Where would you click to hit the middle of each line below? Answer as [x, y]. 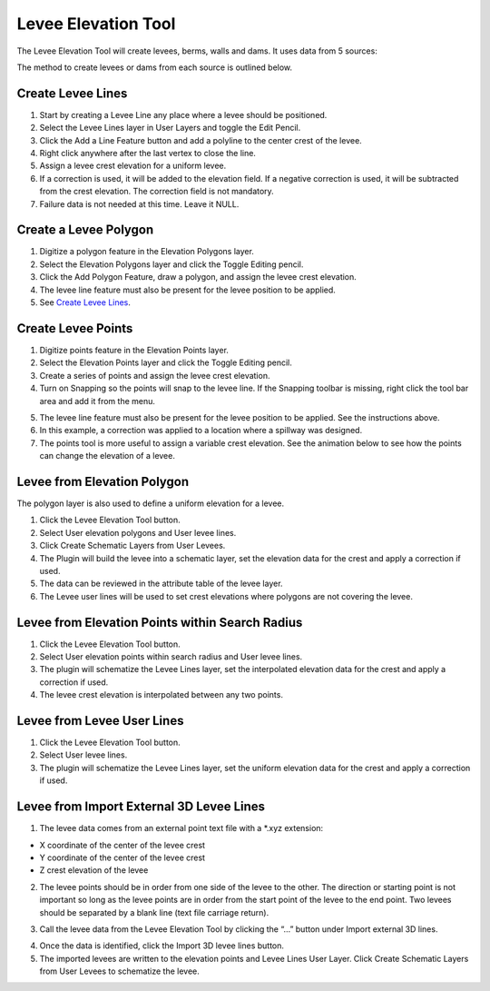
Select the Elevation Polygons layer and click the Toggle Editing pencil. [171, 264]
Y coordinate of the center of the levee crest [122, 857]
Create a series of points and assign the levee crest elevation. [155, 375]
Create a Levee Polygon [85, 230]
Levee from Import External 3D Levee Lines [141, 807]
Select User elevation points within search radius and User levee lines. [171, 657]
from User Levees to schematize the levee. [119, 971]
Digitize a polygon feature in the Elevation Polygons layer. [147, 252]
